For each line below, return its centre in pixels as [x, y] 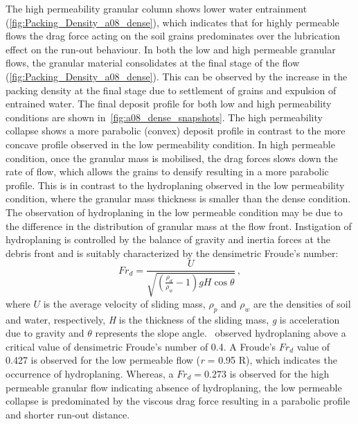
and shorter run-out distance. [68, 414]
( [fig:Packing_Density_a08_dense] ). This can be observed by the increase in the [177, 76]
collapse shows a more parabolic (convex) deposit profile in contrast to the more [176, 131]
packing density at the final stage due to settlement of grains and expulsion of [171, 90]
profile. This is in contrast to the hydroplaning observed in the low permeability [175, 185]
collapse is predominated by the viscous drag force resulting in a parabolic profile [178, 401]
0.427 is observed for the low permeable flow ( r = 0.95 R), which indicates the [171, 360]
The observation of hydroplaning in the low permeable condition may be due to [174, 212]
